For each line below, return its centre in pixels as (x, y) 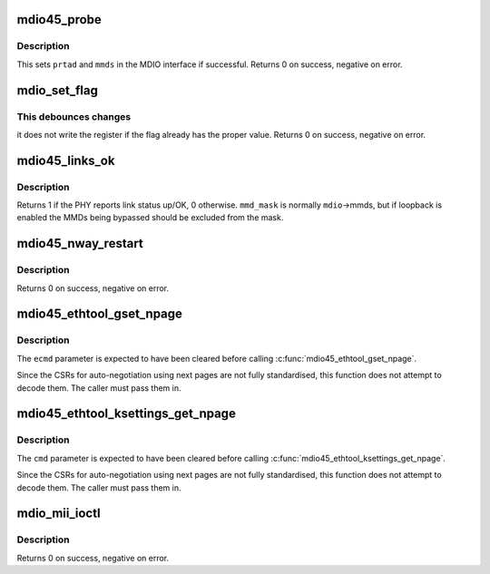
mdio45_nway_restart (80, 243)
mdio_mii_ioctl (59, 514)
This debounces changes (74, 116)
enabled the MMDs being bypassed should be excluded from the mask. (150, 218)
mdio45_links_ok (66, 160)
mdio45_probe (59, 19)
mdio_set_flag (58, 90)
